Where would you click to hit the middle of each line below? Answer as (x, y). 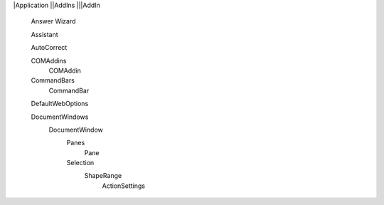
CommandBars (53, 80)
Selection (80, 163)
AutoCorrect (49, 48)
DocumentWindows (60, 117)
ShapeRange (103, 176)
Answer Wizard (53, 21)
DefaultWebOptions (60, 104)
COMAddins (49, 61)
